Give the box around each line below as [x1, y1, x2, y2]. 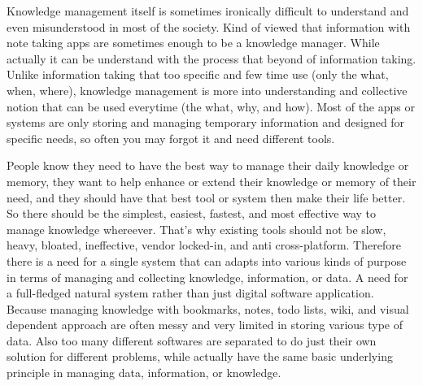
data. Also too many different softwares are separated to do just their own [7, 332, 377, 349]
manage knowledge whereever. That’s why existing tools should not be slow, [7, 220, 386, 237]
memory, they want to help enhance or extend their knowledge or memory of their [7, 172, 416, 189]
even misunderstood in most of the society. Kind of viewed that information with [7, 18, 411, 35]
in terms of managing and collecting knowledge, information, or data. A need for [7, 268, 408, 285]
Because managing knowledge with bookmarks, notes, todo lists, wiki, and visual [7, 300, 409, 317]
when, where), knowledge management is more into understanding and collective [7, 81, 408, 98]
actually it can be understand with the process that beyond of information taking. [7, 50, 416, 67]
